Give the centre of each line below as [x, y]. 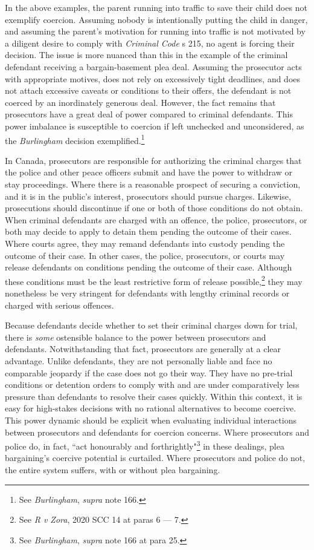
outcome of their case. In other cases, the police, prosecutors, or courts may [145, 255]
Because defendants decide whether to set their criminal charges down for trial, [151, 325]
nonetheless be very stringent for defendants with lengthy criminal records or [147, 293]
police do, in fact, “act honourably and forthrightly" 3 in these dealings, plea [145, 445]
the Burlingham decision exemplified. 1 [75, 139]
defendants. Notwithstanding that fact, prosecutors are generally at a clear [143, 349]
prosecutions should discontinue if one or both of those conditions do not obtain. [154, 208]
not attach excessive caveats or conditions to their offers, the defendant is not [148, 90]
